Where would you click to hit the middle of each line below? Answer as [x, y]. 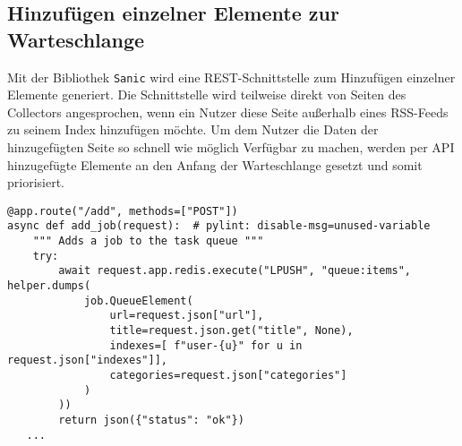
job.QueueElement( [138, 300]
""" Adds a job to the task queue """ [148, 241]
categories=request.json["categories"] [228, 376]
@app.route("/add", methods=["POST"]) [123, 211]
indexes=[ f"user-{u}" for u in [206, 345]
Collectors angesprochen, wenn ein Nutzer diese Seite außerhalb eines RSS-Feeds [228, 111]
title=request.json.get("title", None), [231, 331]
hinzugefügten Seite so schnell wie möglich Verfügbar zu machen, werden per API [231, 147]
